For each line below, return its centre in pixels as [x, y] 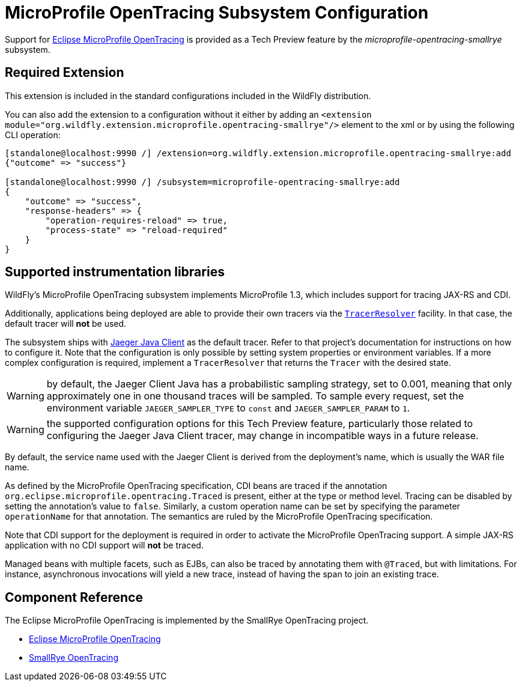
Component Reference [74, 597]
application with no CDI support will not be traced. [104, 545]
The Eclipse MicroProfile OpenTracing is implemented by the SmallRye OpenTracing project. [187, 621]
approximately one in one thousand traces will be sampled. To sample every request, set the [255, 396]
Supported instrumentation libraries [115, 272]
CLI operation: [33, 135]
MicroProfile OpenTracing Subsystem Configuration [217, 13]
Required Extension [65, 73]
